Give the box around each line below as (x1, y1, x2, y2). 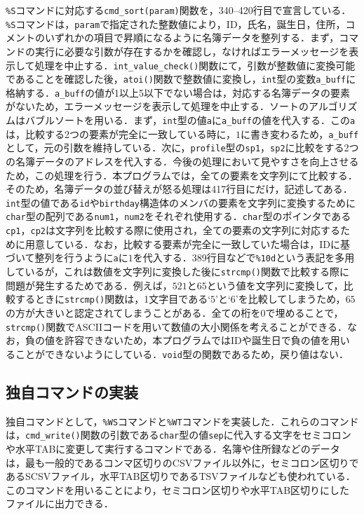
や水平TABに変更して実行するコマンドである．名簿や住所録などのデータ (6, 441, 340, 455)
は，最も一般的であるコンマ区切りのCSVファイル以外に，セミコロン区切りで (6, 455, 359, 469)
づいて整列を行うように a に (6, 250, 128, 265)
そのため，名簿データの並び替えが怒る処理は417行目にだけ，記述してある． (6, 181, 353, 196)
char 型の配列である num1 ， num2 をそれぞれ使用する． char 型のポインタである (6, 209, 351, 224)
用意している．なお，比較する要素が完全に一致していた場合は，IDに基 (25, 236, 350, 251)
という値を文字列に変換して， (206, 277, 344, 292)
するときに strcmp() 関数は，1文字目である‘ (15, 291, 211, 306)
